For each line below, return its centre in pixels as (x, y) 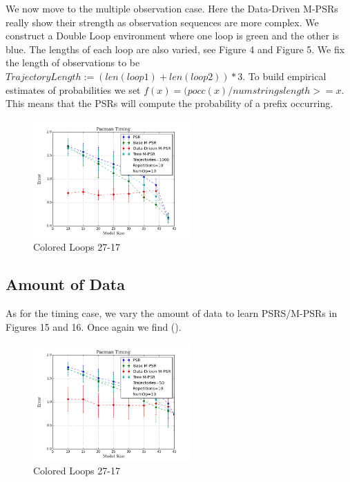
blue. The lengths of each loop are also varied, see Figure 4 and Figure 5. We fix (175, 49)
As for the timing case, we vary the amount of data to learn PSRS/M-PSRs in (172, 313)
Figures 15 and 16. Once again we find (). (94, 326)
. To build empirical (284, 76)
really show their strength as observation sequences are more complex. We (162, 22)
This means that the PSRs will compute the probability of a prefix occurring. (169, 103)
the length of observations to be (73, 62)
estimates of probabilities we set (73, 89)
